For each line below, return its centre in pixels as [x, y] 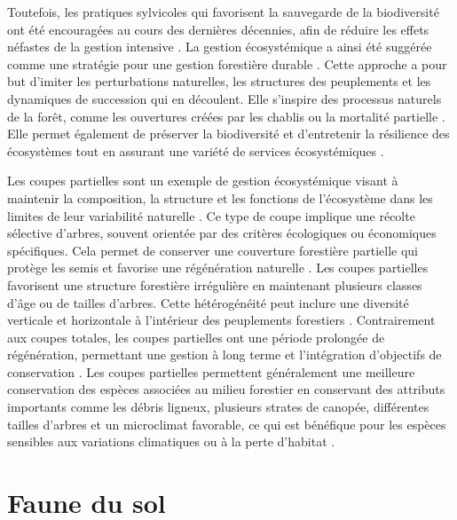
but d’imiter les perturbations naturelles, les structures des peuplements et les [219, 81]
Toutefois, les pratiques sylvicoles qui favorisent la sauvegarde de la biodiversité [223, 12]
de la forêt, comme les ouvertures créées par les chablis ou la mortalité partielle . [226, 116]
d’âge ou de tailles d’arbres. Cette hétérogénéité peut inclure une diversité [208, 302]
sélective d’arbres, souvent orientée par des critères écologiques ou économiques [222, 233]
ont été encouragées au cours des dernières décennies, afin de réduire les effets [218, 29]
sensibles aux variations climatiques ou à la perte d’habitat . [171, 441]
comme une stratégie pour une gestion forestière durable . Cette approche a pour [227, 63]
